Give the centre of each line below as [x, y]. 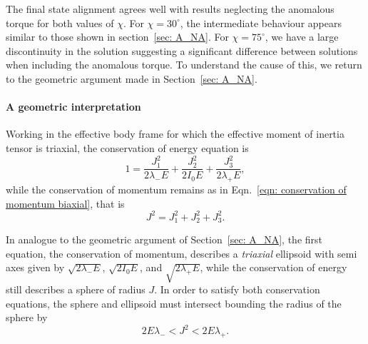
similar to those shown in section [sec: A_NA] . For [117, 37]
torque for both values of [60, 22]
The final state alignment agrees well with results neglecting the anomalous [170, 9]
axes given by [35, 267]
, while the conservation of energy [274, 267]
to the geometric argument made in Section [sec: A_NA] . [132, 78]
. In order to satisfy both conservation [237, 289]
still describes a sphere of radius [76, 289]
